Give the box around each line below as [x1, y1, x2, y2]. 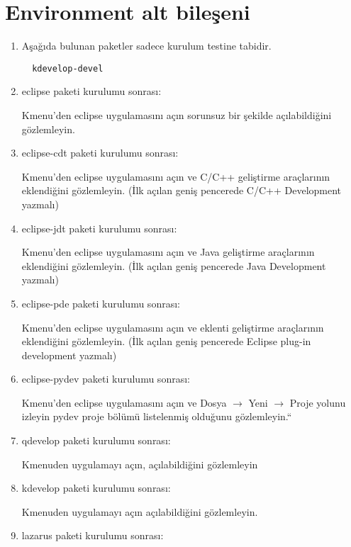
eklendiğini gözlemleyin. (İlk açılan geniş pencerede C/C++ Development [21, 183, 342, 198]
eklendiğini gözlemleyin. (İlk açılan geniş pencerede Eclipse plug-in [21, 334, 311, 349]
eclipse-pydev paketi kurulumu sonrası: [21, 371, 190, 386]
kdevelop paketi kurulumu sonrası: [21, 480, 171, 495]
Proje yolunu [289, 395, 346, 410]
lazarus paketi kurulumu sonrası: [21, 528, 164, 543]
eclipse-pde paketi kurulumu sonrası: [21, 295, 180, 310]
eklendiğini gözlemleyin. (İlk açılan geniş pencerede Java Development [21, 258, 326, 273]
